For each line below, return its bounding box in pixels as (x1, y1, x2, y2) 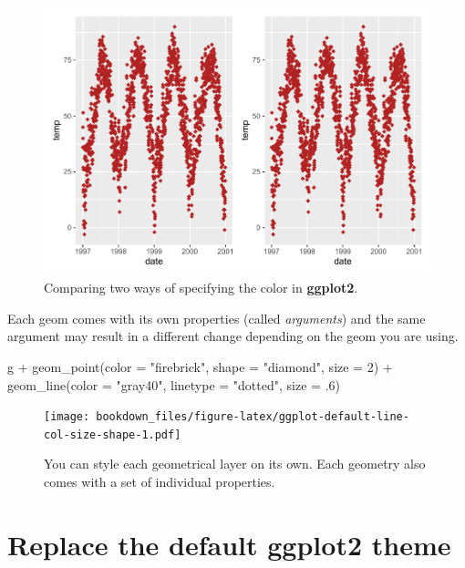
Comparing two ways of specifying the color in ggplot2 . (44, 278, 358, 297)
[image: (44, 410, 90, 424)
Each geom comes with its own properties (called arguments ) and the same (7, 308, 426, 327)
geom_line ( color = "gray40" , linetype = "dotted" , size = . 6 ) (7, 375, 340, 394)
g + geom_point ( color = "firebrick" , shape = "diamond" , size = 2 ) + (7, 356, 393, 376)
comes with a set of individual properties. (44, 472, 275, 491)
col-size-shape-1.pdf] (44, 428, 181, 441)
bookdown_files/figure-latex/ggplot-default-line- (96, 410, 409, 424)
